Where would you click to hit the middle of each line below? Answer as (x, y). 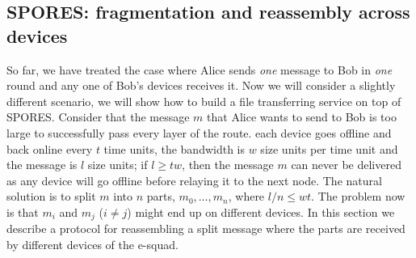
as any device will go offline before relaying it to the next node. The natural (194, 180)
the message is (42, 165)
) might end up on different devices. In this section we (261, 211)
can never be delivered (346, 165)
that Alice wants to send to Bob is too (302, 117)
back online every (50, 148)
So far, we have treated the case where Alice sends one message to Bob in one (200, 69)
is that (23, 211)
